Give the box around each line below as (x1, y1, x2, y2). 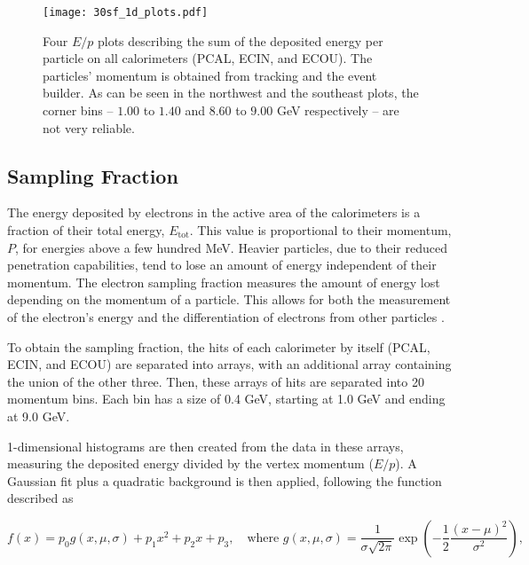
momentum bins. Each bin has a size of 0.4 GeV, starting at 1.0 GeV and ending (7, 389, 446, 408)
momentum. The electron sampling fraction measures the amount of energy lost (7, 272, 440, 291)
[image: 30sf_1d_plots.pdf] (43, 6, 209, 19)
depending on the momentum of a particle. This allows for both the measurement (7, 290, 451, 309)
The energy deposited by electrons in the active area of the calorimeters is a (7, 203, 421, 222)
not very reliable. (43, 118, 135, 137)
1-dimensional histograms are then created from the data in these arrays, (7, 436, 404, 455)
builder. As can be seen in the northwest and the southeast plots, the (43, 83, 419, 102)
